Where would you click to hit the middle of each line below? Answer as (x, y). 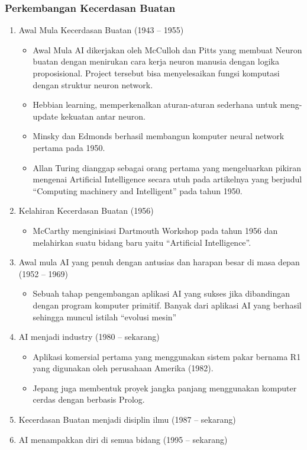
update (45, 116)
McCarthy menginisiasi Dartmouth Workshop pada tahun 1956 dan (155, 230)
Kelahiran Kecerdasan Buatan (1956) (86, 210)
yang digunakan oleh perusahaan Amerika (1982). (123, 368)
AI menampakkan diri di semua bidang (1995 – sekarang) (123, 439)
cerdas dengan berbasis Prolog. (89, 399)
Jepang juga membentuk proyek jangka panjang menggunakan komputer (165, 388)
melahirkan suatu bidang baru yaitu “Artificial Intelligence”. (142, 242)
